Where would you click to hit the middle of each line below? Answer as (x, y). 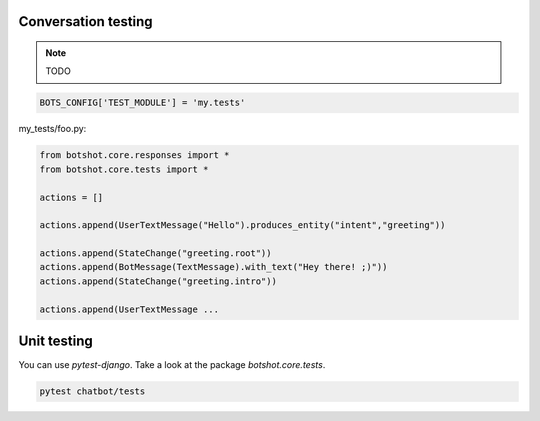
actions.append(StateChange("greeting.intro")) (158, 281)
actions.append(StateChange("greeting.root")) (155, 253)
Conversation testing (86, 21)
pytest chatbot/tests (92, 391)
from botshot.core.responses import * (134, 155)
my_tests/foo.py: (52, 129)
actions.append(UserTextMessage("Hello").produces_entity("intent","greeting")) (242, 225)
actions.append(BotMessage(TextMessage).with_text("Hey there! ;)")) (213, 267)
